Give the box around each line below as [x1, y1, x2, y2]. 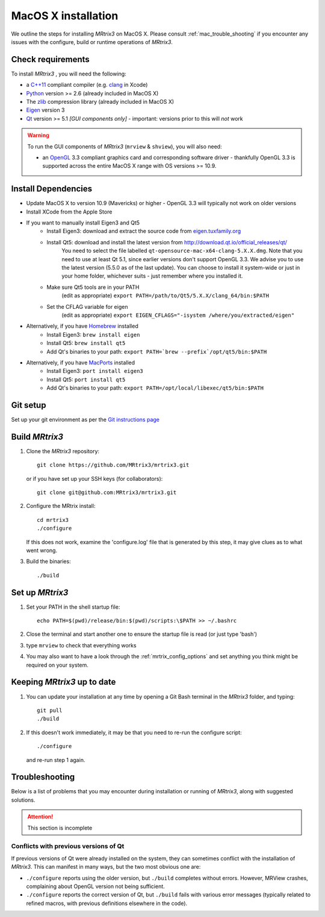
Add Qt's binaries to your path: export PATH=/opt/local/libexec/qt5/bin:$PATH [46, 384, 264, 392]
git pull [37, 706, 63, 714]
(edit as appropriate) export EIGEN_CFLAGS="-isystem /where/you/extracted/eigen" [61, 311, 295, 319]
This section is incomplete [27, 824, 93, 831]
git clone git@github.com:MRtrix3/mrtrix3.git [37, 489, 177, 496]
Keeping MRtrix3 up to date [11, 677, 116, 687]
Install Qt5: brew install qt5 [46, 340, 126, 347]
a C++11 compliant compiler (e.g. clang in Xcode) [26, 81, 148, 89]
